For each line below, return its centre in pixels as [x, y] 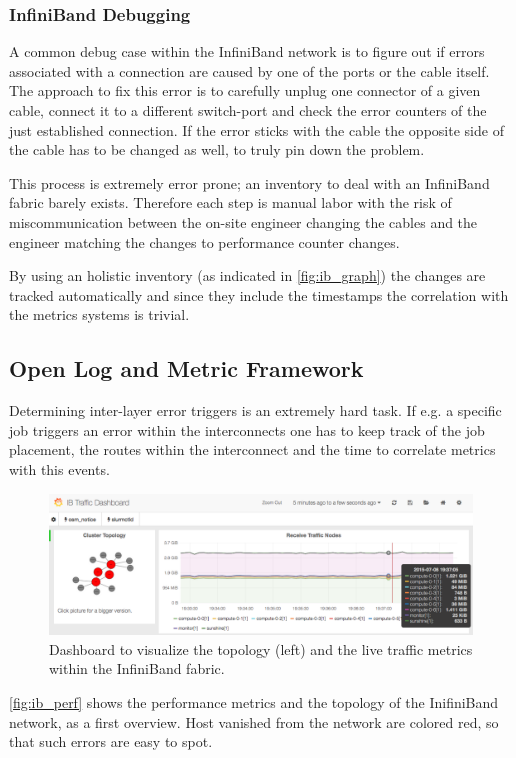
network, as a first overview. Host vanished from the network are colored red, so [254, 721]
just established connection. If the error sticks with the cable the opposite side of [256, 129]
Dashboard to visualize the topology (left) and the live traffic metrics [261, 648]
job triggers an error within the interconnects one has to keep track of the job [247, 429]
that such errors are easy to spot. [111, 741]
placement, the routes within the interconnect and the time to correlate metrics [252, 449]
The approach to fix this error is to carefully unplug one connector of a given [245, 90]
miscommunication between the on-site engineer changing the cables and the [243, 221]
